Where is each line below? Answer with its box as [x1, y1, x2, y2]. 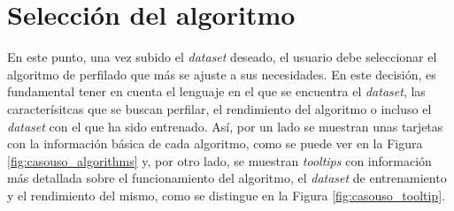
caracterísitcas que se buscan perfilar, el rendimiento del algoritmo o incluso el [7, 99, 432, 117]
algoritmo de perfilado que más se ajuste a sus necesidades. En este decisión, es [7, 64, 436, 83]
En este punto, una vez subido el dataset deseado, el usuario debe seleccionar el [7, 48, 437, 66]
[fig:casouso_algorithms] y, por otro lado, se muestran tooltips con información [7, 151, 432, 170]
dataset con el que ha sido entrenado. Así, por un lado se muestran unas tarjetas [7, 117, 443, 135]
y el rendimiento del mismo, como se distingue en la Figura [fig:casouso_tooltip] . [7, 185, 445, 204]
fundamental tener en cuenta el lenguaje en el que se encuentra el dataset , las [7, 82, 426, 101]
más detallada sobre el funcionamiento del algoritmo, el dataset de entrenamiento [7, 169, 447, 187]
